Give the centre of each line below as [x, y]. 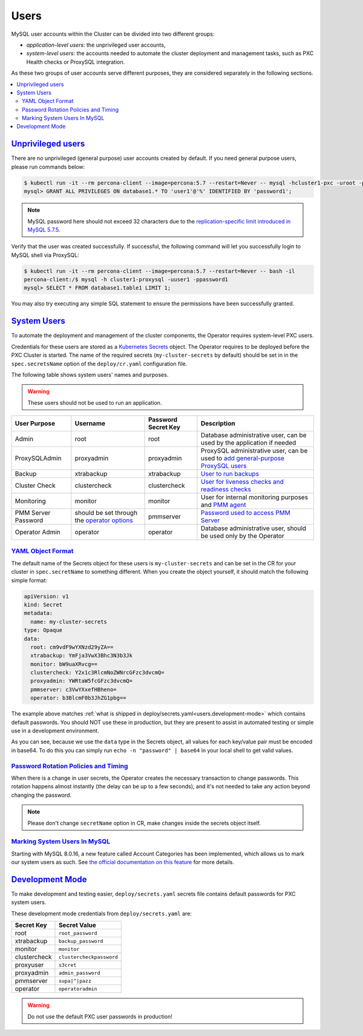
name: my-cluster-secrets [69, 622]
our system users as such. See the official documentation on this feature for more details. [123, 862]
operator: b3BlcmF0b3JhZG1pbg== [78, 698]
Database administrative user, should [253, 528]
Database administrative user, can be [253, 435]
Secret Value [77, 925]
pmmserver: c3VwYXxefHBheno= [74, 689]
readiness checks [226, 490]
